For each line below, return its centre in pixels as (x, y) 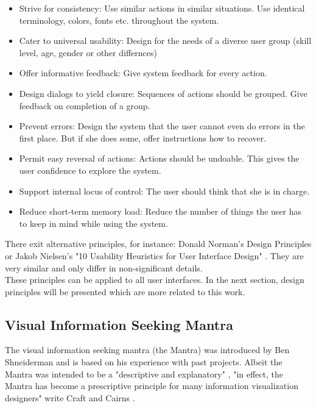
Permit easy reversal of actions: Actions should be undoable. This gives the (159, 158)
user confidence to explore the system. (90, 170)
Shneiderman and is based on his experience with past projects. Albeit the (144, 362)
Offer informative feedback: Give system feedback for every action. (143, 73)
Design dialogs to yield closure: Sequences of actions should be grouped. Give (163, 93)
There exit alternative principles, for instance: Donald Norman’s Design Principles (158, 244)
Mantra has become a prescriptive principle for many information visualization (152, 386)
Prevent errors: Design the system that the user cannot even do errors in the (162, 126)
